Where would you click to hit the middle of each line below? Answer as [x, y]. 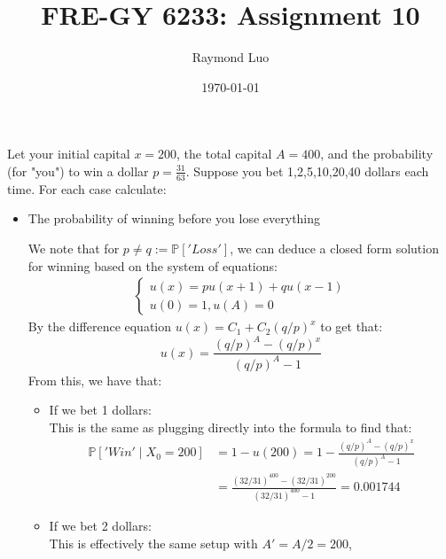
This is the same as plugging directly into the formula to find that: [231, 427]
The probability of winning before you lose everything [174, 218]
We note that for [74, 248]
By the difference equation [100, 326]
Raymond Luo [231, 57]
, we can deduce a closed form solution [334, 248]
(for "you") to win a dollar [78, 171]
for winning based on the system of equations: [153, 265]
